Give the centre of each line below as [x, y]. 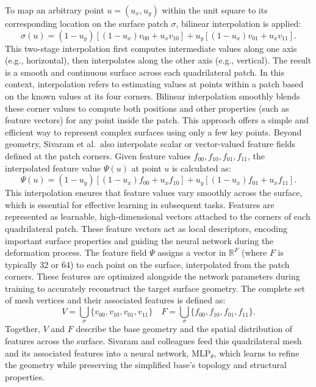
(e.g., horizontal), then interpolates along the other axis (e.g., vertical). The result [158, 60]
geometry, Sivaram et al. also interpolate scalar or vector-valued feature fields [150, 144]
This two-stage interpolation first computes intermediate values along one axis [151, 48]
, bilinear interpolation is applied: [239, 23]
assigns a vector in [192, 252]
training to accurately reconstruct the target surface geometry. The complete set [155, 288]
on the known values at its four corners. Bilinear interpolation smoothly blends [153, 96]
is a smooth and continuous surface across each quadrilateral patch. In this [145, 72]
